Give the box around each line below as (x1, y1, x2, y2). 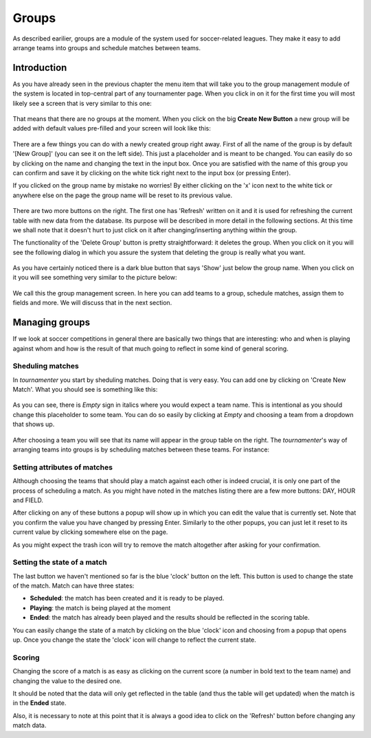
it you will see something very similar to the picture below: (12, 273, 177, 282)
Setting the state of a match (12, 557, 107, 567)
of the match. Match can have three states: (12, 581, 135, 590)
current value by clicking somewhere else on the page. (12, 528, 168, 536)
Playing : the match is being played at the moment (30, 603, 171, 612)
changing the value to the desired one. (12, 677, 122, 685)
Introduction (12, 62, 67, 74)
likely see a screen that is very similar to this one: (12, 99, 153, 107)
